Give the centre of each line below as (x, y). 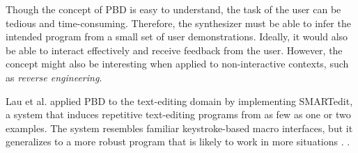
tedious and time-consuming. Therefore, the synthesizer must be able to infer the (178, 23)
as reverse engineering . (54, 77)
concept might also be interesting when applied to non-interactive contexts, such (177, 64)
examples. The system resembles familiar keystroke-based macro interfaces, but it (179, 128)
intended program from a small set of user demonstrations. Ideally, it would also (177, 37)
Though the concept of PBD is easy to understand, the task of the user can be (173, 9)
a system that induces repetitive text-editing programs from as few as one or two (178, 114)
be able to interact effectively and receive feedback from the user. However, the (174, 50)
